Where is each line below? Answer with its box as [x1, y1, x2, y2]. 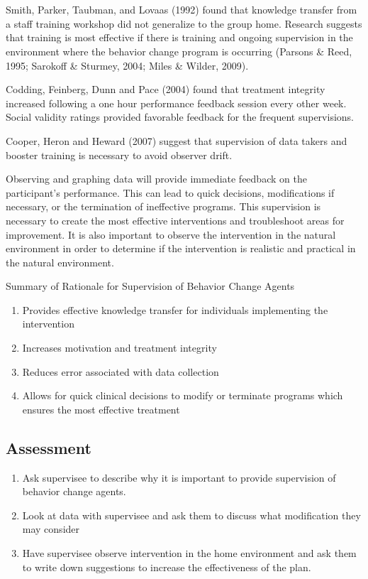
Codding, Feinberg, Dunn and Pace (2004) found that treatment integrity [6, 82, 325, 97]
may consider [22, 521, 80, 536]
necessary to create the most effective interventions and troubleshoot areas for [6, 212, 345, 227]
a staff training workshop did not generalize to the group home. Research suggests [6, 16, 362, 31]
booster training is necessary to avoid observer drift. [6, 147, 233, 162]
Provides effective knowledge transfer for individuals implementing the [22, 302, 328, 317]
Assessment [6, 436, 91, 458]
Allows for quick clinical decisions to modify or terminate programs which [22, 388, 343, 403]
